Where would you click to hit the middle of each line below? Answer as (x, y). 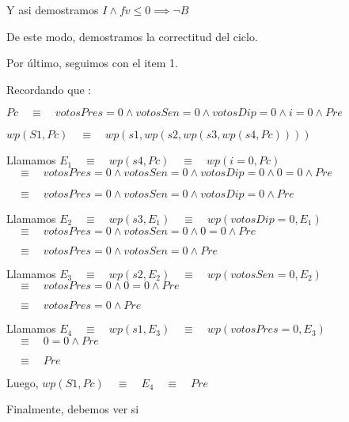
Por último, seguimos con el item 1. (92, 63)
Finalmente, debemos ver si (73, 409)
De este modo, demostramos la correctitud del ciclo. (132, 36)
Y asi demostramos (53, 9)
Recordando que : (49, 89)
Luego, (23, 382)
